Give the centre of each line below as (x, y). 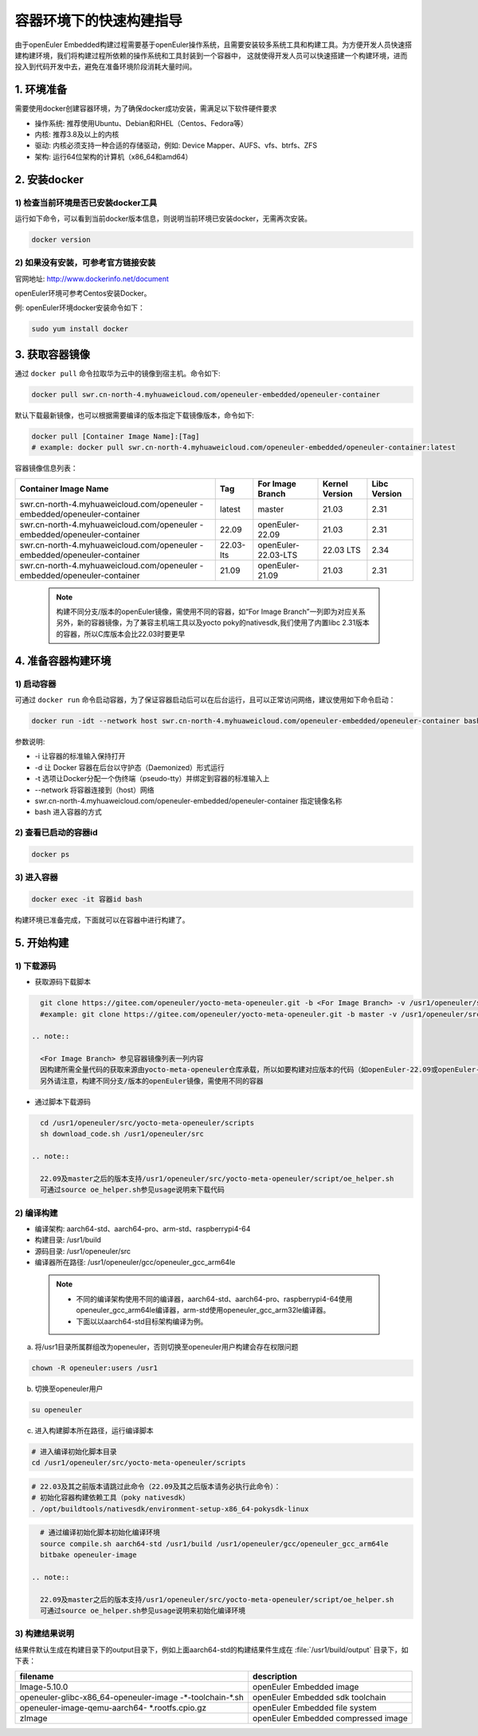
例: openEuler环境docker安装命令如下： (80, 308)
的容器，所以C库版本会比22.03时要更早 (121, 634)
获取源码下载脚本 (63, 982)
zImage (33, 1718)
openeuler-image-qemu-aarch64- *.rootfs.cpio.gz (113, 1707)
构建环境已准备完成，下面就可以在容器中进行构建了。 (102, 920)
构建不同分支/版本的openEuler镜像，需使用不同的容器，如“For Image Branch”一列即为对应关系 (211, 612)
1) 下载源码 (35, 966)
